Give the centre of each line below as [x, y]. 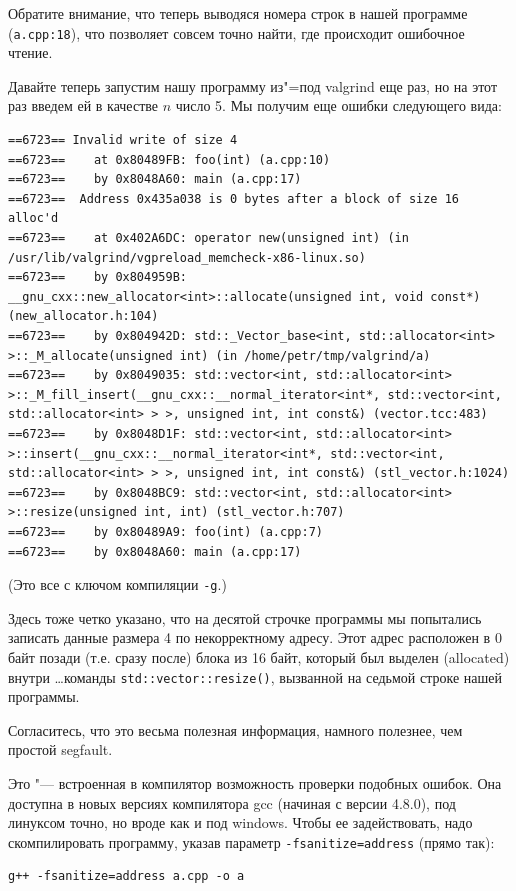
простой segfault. [60, 749]
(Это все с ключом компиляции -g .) [117, 584]
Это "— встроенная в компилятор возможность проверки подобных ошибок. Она [255, 782]
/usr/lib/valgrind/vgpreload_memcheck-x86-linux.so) [187, 257]
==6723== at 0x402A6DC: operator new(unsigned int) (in [208, 238]
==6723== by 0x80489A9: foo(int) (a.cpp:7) [165, 531]
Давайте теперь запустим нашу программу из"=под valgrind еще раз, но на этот [253, 85]
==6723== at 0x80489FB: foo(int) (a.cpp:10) [169, 159]
